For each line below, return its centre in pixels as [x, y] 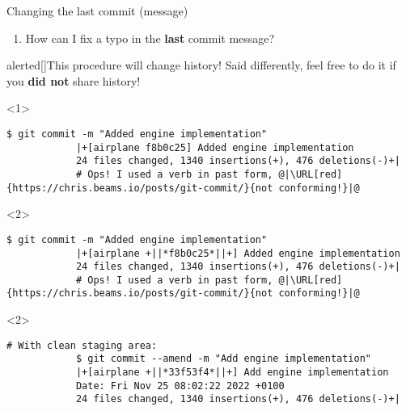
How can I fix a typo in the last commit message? [150, 38]
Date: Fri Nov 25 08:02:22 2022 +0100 [180, 386]
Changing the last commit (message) [97, 10]
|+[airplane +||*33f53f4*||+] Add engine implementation [232, 373]
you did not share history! [74, 80]
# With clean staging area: [82, 345]
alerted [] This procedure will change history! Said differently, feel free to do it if [201, 65]
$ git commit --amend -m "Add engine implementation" [224, 359]
